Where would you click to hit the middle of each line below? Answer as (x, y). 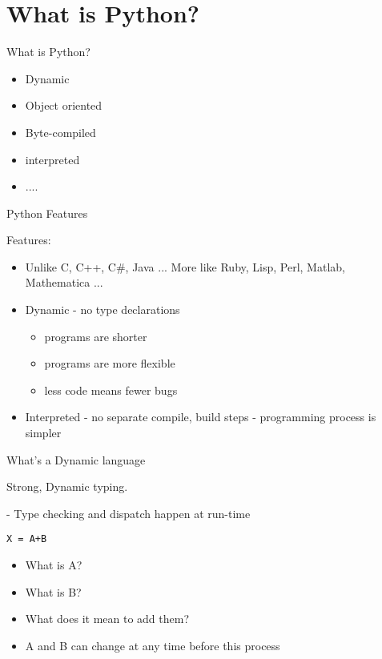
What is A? (54, 565)
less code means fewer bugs (111, 390)
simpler (43, 433)
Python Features (47, 213)
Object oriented (64, 105)
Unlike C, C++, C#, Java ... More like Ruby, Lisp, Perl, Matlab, (185, 266)
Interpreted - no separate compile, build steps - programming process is (201, 417)
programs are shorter (96, 336)
